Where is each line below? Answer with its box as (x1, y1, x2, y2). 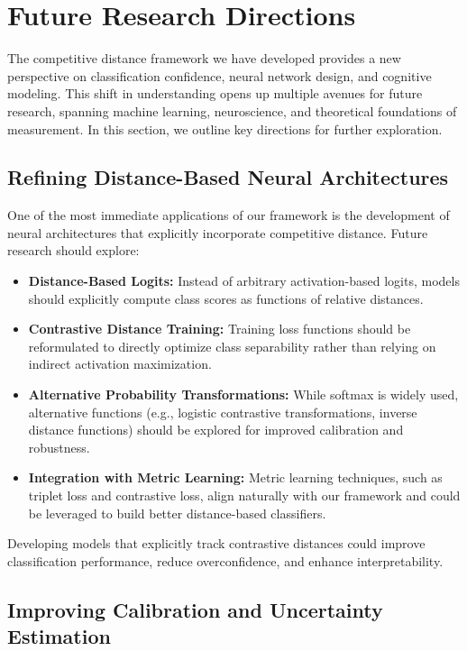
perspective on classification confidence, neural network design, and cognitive (7, 66, 432, 85)
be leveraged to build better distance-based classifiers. (28, 503, 326, 522)
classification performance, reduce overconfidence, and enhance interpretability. (7, 551, 444, 570)
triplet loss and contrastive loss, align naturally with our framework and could (28, 486, 461, 505)
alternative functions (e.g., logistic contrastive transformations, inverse (28, 402, 417, 421)
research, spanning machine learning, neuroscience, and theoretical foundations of (7, 101, 457, 120)
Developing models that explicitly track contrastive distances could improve (7, 534, 426, 553)
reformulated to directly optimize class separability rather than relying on (28, 336, 436, 355)
